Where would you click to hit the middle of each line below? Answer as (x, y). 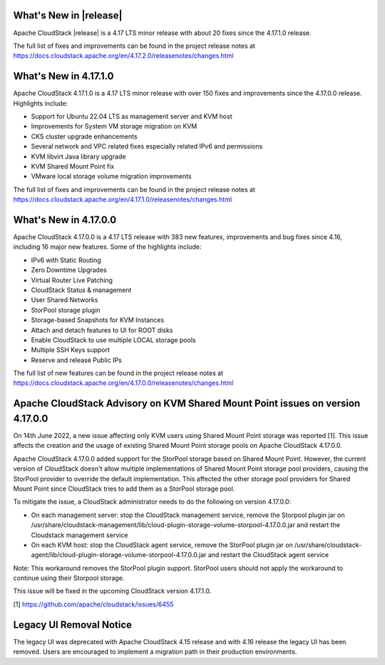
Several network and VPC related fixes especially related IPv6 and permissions (147, 146)
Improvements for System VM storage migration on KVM (114, 126)
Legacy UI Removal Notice (72, 625)
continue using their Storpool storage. (69, 578)
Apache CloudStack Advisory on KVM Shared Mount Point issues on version (187, 404)
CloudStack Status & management (81, 290)
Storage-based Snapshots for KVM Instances (98, 320)
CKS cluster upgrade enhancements (84, 136)
